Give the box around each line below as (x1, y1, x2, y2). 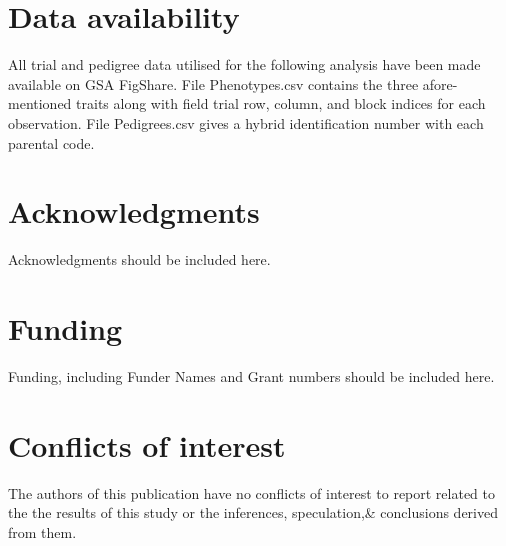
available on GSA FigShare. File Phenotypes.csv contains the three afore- (8, 73, 458, 94)
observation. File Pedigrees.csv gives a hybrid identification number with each (8, 112, 484, 133)
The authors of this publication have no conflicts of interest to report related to (8, 482, 496, 503)
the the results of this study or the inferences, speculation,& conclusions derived (8, 502, 498, 523)
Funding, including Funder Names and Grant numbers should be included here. (8, 365, 495, 386)
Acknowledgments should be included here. (8, 249, 271, 270)
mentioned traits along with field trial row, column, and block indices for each (8, 93, 486, 114)
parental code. (8, 132, 95, 153)
